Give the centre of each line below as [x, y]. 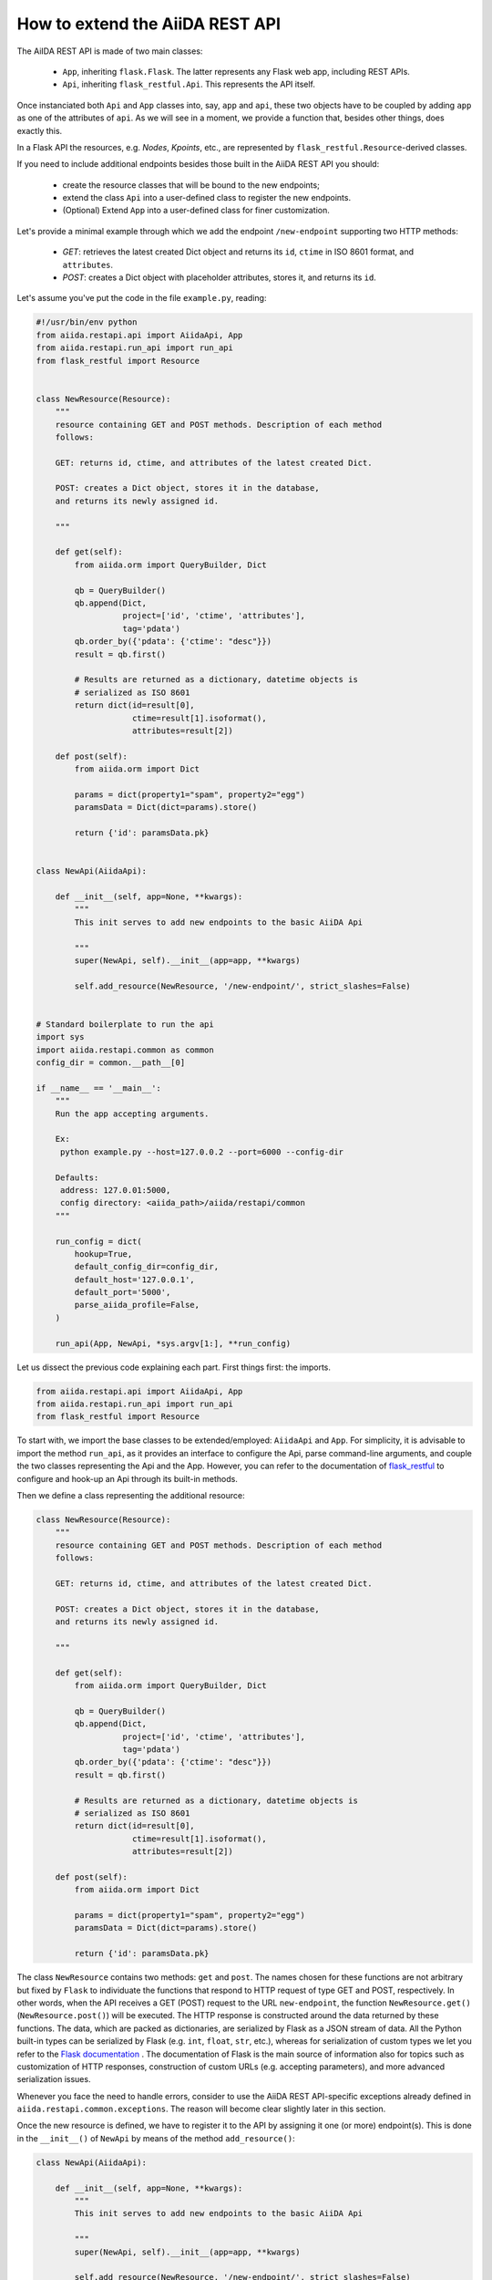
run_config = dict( [99, 1241]
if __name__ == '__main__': [98, 1088]
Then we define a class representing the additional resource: [131, 1495]
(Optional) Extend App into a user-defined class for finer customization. [196, 211]
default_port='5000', [123, 1292]
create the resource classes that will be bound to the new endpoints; [191, 185]
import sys [60, 1037]
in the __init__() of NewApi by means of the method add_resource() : [156, 2138]
